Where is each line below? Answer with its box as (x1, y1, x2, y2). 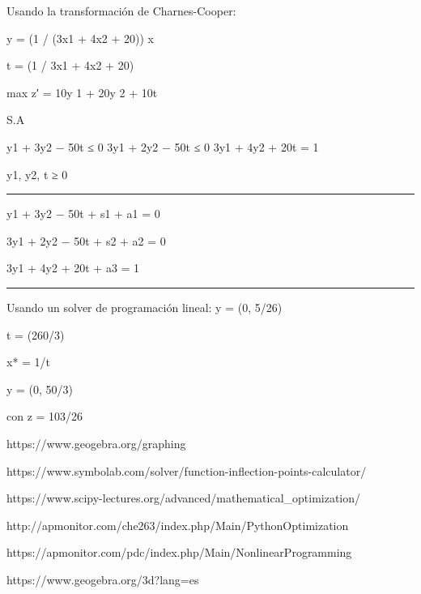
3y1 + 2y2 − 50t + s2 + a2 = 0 (6, 232, 166, 249)
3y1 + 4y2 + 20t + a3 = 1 (6, 259, 140, 276)
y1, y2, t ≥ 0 (6, 165, 68, 182)
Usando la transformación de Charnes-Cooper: (6, 2, 236, 19)
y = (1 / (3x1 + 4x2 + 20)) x (6, 29, 154, 46)
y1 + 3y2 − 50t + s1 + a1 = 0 (6, 205, 160, 222)
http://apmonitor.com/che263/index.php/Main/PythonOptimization (6, 516, 349, 533)
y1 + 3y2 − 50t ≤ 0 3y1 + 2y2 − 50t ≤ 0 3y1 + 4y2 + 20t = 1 (6, 138, 319, 155)
